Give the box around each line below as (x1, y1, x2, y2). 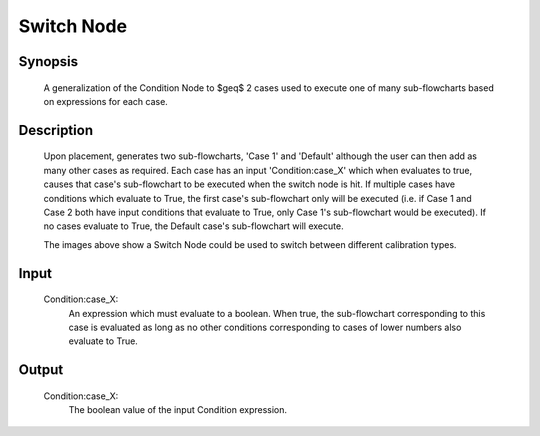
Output (18, 361, 64, 379)
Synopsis (18, 53, 79, 70)
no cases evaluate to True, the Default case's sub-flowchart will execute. (43, 220, 344, 232)
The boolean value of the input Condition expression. (68, 404, 288, 416)
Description (18, 121, 94, 139)
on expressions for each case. (43, 95, 169, 107)
